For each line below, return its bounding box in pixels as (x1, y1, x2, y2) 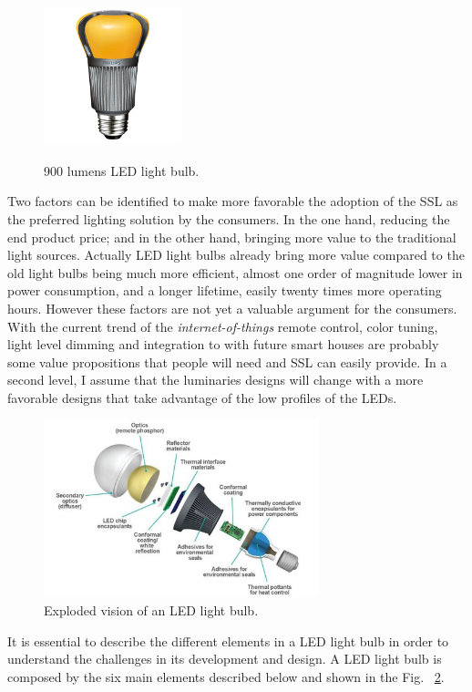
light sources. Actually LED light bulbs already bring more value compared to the (7, 245, 465, 264)
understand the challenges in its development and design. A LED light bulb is (7, 649, 442, 668)
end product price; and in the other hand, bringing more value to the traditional (7, 227, 457, 246)
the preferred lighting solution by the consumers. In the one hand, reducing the (7, 209, 450, 228)
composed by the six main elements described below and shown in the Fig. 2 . (7, 666, 445, 686)
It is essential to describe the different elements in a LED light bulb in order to (7, 631, 449, 650)
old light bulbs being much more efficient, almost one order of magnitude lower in (7, 263, 463, 282)
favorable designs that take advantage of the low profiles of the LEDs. (7, 387, 397, 407)
